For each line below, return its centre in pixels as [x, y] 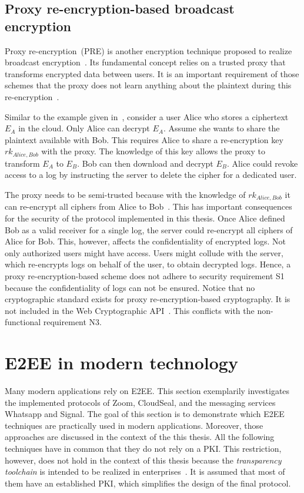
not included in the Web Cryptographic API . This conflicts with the [130, 310]
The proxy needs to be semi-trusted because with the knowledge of [125, 194]
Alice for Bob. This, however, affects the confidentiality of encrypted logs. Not [146, 241]
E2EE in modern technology [121, 363]
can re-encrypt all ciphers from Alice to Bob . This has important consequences [148, 206]
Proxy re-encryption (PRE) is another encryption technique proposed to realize [148, 50]
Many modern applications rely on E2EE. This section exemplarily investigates [147, 391]
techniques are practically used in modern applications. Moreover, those [134, 425]
